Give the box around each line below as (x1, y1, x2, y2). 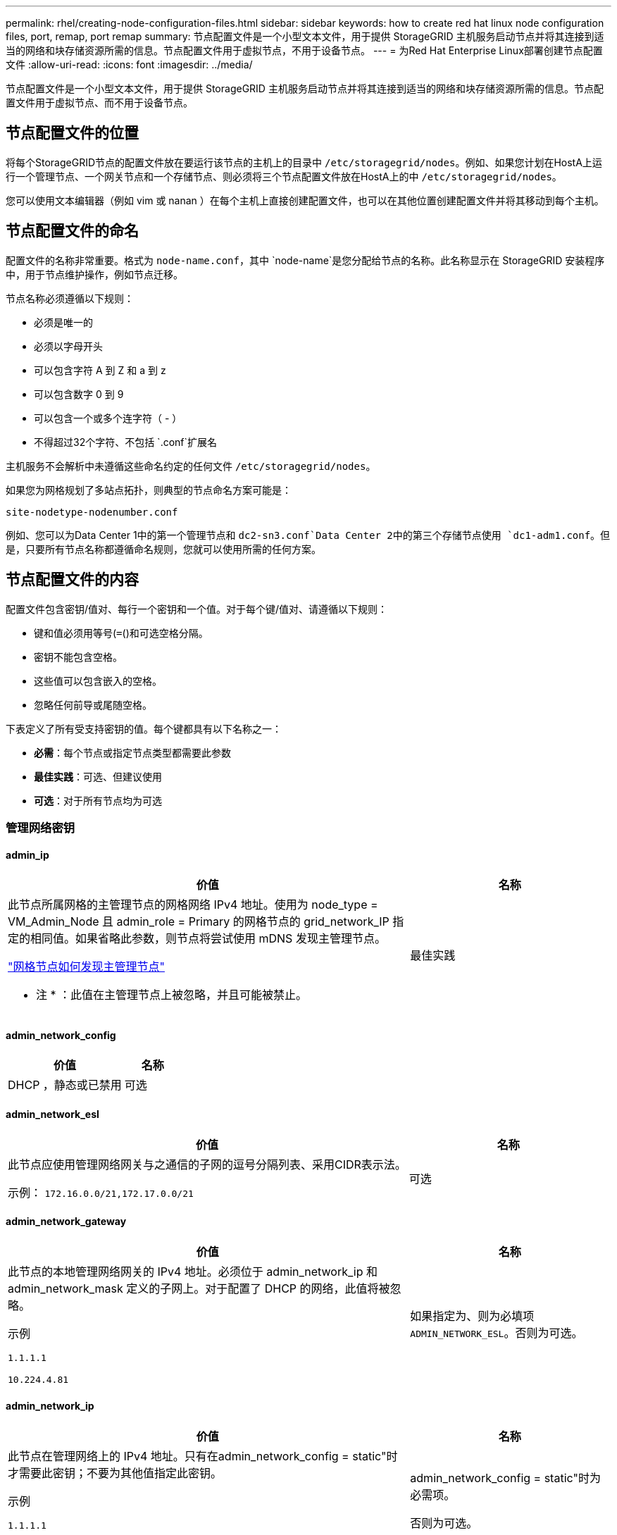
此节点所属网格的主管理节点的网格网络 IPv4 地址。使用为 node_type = (8, 897, 378, 912)
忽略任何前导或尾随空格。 (34, 698, 152, 711)
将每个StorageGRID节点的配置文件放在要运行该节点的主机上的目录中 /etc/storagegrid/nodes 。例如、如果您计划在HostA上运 (6, 156, 602, 168)
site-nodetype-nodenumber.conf (6, 506, 178, 518)
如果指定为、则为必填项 (410, 1308, 535, 1323)
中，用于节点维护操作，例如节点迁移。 (6, 268, 183, 280)
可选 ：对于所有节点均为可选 (34, 794, 162, 807)
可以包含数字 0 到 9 (34, 387, 124, 400)
